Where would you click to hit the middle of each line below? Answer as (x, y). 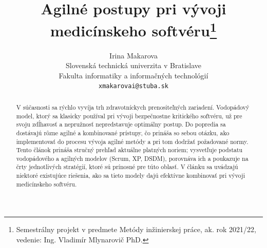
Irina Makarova (133, 55)
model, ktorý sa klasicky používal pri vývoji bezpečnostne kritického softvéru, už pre (129, 116)
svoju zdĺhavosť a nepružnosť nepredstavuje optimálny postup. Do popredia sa (121, 124)
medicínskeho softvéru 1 (133, 29)
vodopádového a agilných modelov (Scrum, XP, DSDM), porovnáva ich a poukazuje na (132, 158)
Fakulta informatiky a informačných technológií (133, 75)
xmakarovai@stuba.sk (133, 86)
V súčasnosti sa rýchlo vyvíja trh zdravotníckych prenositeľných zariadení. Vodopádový (133, 107)
